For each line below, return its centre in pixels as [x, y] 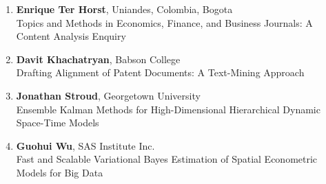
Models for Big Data [60, 172]
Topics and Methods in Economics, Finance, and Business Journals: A [164, 22]
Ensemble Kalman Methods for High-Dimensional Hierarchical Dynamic [168, 109]
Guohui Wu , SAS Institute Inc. [85, 145]
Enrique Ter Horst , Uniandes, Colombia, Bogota [124, 9]
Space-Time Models [58, 123]
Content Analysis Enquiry [71, 36]
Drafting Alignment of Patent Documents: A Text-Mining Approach [160, 72]
